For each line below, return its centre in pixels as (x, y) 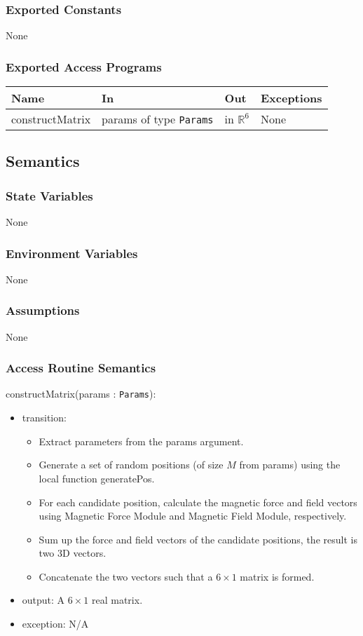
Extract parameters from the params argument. (141, 441)
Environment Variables (72, 253)
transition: (44, 418)
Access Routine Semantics (81, 368)
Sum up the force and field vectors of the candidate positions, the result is (198, 539)
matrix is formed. (277, 576)
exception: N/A (55, 624)
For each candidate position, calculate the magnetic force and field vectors (198, 502)
